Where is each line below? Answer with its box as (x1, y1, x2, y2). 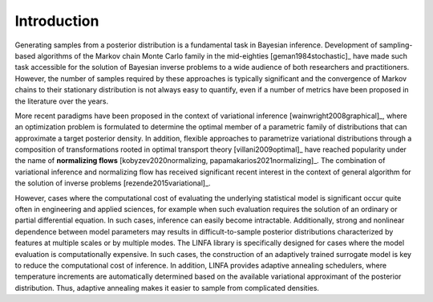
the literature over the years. (14, 96, 108, 106)
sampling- (378, 40, 413, 50)
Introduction (14, 12, 99, 30)
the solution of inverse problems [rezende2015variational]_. (14, 178, 212, 188)
